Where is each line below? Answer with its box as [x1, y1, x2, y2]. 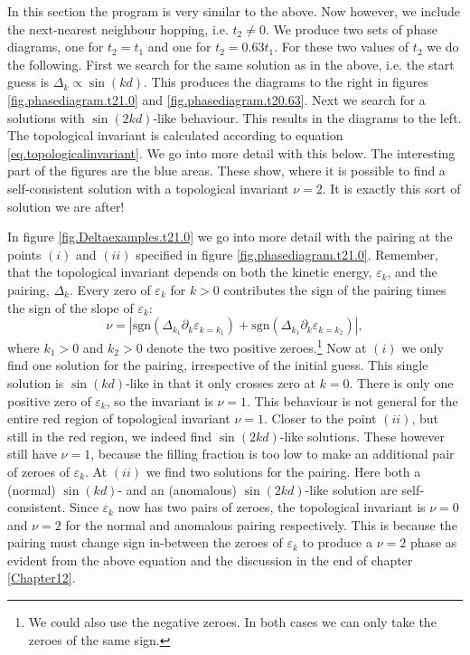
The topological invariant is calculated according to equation [7, 126, 343, 145]
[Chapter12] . [7, 568, 76, 587]
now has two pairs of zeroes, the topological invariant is [117, 498, 426, 517]
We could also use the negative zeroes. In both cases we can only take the [28, 612, 437, 631]
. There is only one [349, 373, 454, 392]
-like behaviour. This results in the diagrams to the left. [153, 108, 462, 127]
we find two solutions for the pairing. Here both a [146, 461, 421, 480]
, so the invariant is [106, 391, 213, 410]
